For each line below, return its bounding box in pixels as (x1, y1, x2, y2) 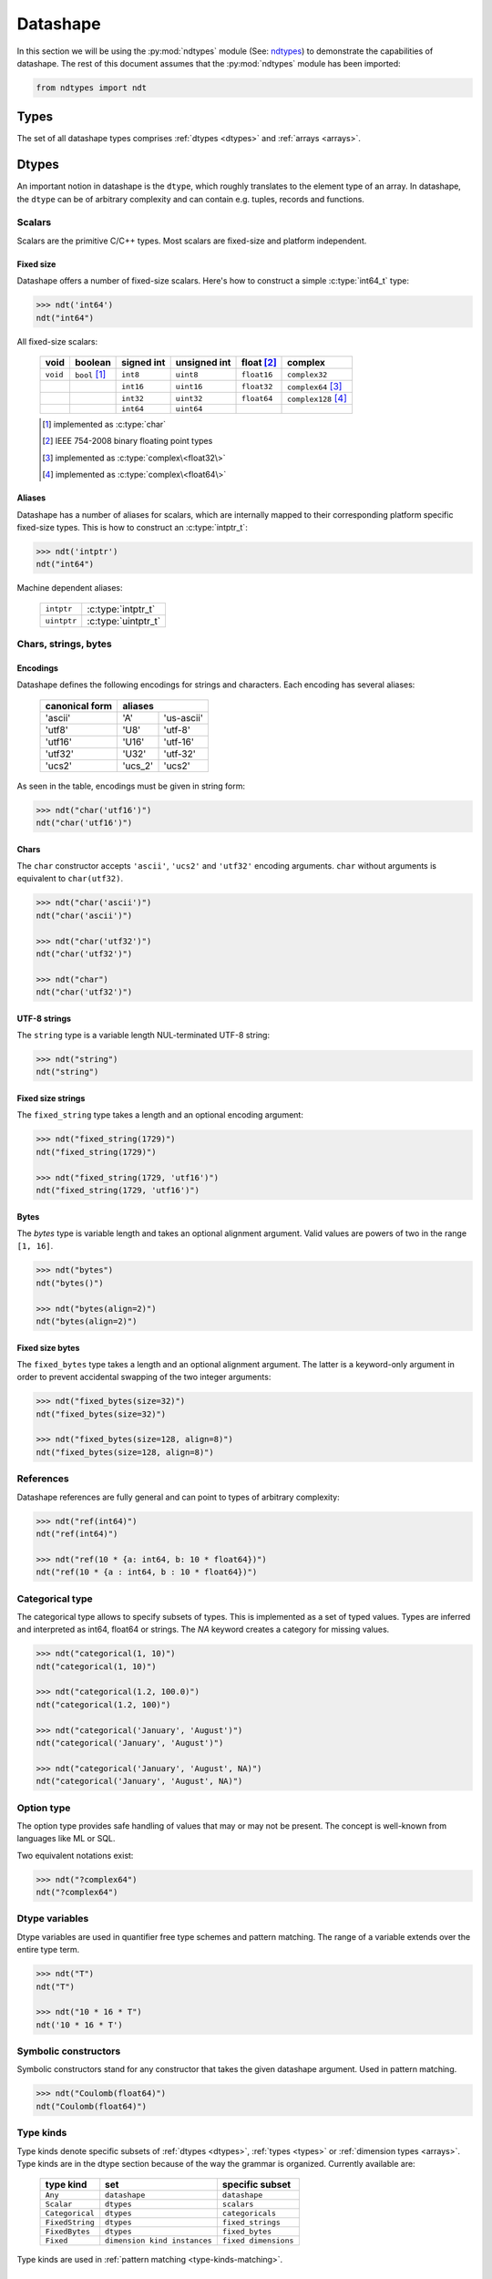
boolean (74, 356, 111, 368)
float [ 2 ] (241, 356, 277, 368)
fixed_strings (221, 2218, 282, 2228)
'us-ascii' (163, 711, 204, 724)
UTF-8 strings (16, 1013, 72, 1024)
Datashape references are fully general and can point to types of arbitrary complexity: (16, 1491, 341, 1502)
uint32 (175, 393, 203, 403)
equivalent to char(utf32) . (16, 873, 123, 884)
